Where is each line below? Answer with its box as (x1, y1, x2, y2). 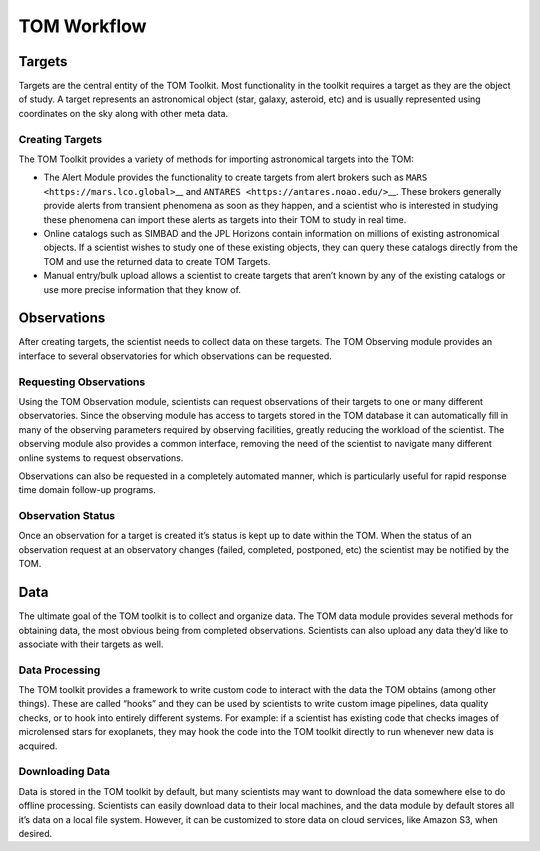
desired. (18, 827, 53, 839)
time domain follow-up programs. (18, 484, 157, 496)
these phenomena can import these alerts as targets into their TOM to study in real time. (43, 213, 407, 225)
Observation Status (18, 509, 116, 523)
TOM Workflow (18, 15, 147, 37)
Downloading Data (18, 765, 110, 779)
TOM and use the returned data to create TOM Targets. (43, 255, 271, 267)
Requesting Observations (18, 375, 146, 389)
